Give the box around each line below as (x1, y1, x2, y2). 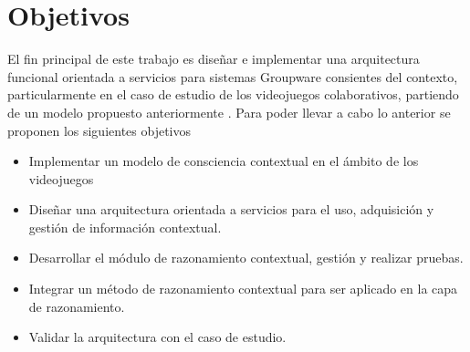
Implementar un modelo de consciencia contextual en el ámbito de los (28, 151, 419, 171)
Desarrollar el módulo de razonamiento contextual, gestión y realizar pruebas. (28, 248, 464, 267)
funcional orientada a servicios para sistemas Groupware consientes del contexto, (7, 67, 458, 86)
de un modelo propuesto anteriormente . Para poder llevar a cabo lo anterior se (7, 102, 451, 121)
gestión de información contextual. (28, 217, 222, 236)
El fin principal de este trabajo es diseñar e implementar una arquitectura (7, 49, 420, 68)
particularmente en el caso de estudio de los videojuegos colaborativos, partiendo (7, 85, 459, 104)
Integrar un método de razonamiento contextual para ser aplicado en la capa (28, 279, 458, 298)
